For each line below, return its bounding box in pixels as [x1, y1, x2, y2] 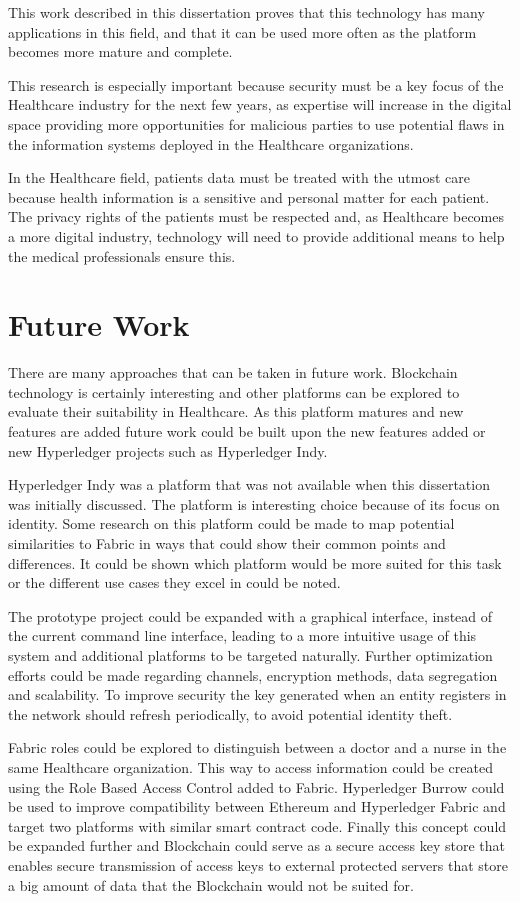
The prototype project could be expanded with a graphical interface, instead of [8, 605, 493, 626]
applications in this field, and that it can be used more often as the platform [8, 21, 477, 42]
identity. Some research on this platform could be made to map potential [8, 513, 455, 534]
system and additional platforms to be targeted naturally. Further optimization [8, 644, 493, 665]
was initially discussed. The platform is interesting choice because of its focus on [8, 493, 500, 514]
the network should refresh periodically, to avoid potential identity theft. [8, 703, 453, 724]
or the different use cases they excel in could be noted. [8, 572, 341, 593]
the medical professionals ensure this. [8, 245, 236, 266]
